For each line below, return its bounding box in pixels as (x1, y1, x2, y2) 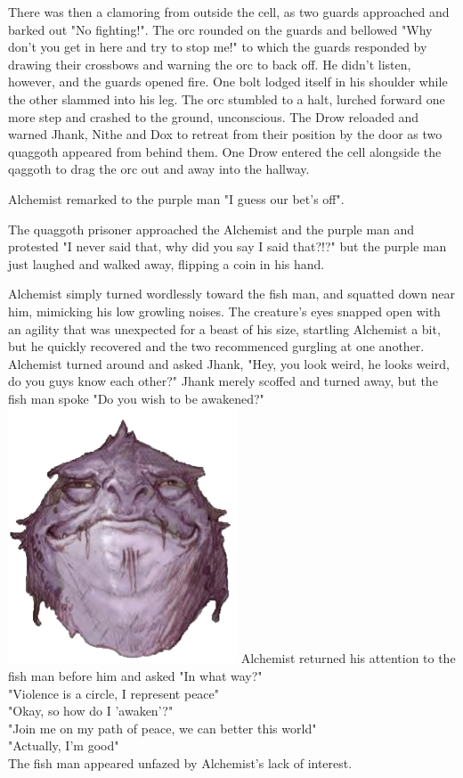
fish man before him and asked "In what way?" (8, 667, 263, 685)
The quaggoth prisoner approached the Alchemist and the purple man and (8, 219, 415, 238)
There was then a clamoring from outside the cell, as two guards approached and (8, 3, 450, 20)
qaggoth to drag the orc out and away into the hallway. (8, 160, 310, 178)
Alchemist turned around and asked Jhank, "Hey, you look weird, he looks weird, (8, 354, 450, 373)
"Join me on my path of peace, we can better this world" (8, 718, 317, 737)
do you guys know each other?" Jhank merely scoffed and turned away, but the (8, 372, 438, 390)
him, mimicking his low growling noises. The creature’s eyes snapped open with (8, 301, 441, 320)
